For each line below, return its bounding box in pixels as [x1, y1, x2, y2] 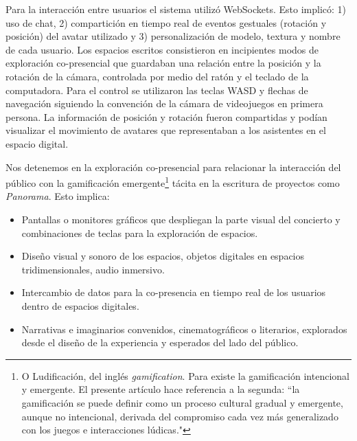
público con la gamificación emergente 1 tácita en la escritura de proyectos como [5, 174, 340, 190]
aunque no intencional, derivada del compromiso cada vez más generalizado [21, 409, 338, 423]
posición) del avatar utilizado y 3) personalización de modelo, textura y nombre [5, 29, 341, 43]
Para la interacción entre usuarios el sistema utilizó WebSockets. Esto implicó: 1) [5, 2, 347, 16]
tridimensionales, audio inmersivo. [21, 262, 165, 276]
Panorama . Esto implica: [5, 189, 110, 203]
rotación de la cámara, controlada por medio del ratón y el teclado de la [5, 69, 309, 83]
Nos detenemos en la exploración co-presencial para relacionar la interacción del [5, 159, 341, 174]
